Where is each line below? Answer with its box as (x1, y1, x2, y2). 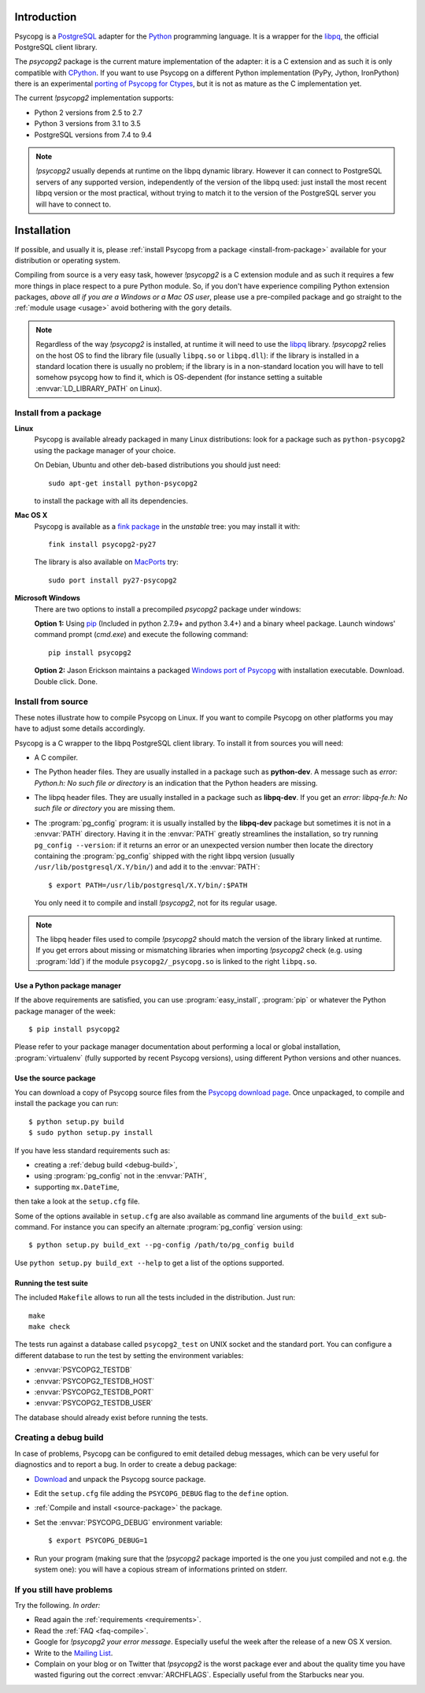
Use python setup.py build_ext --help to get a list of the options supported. (14, 1258, 285, 1267)
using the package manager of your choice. (34, 445, 176, 455)
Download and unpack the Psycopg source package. (34, 1474, 206, 1483)
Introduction (14, 10, 77, 24)
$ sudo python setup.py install (28, 1128, 153, 1137)
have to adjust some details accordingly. (14, 724, 146, 733)
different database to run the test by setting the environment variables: (14, 1350, 244, 1360)
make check (28, 1322, 71, 1331)
